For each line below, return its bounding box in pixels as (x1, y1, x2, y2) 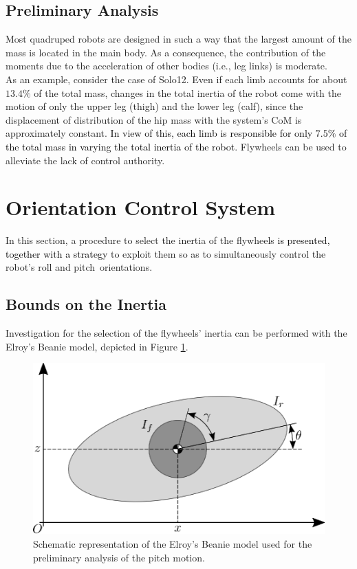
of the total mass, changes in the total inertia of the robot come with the (34, 85, 341, 100)
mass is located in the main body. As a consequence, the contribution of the (6, 45, 326, 59)
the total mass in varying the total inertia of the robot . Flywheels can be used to (6, 139, 347, 153)
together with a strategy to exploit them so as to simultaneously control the (6, 246, 326, 260)
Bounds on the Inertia (6, 293, 166, 315)
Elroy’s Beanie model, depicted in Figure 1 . (6, 339, 188, 353)
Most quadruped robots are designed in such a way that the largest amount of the (6, 32, 351, 46)
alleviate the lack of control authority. (6, 153, 165, 167)
